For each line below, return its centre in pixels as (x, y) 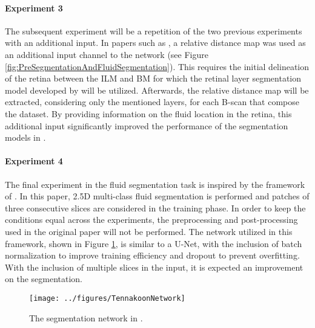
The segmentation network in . (86, 317)
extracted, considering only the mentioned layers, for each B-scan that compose (152, 102)
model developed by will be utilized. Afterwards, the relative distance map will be (157, 90)
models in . (25, 137)
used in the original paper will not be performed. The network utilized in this (149, 231)
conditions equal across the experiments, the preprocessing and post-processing (151, 220)
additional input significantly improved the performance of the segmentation (147, 125)
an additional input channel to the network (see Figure (107, 54)
